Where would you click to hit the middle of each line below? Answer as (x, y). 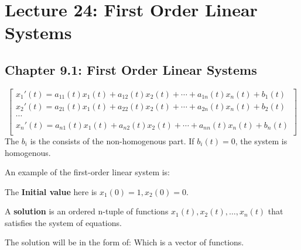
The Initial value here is (51, 191)
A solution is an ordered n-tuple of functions (87, 211)
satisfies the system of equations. (63, 222)
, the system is (261, 140)
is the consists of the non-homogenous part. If (112, 140)
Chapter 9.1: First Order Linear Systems (131, 69)
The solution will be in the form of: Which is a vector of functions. (124, 242)
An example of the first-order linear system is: (88, 172)
